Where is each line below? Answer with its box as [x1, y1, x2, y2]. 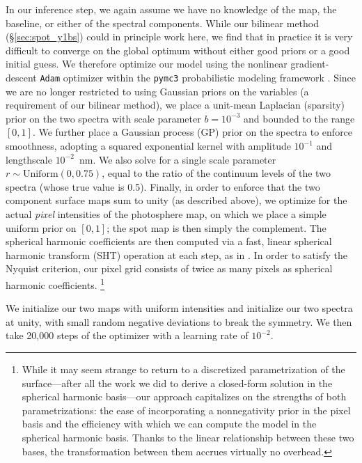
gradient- [290, 56, 329, 71]
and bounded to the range [244, 111, 355, 125]
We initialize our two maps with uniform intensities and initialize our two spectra [6, 301, 353, 315]
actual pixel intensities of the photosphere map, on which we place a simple [6, 206, 326, 221]
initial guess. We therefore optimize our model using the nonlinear [6, 56, 288, 71]
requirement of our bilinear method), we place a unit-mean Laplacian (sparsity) [6, 97, 345, 112]
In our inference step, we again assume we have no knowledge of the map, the [6, 2, 337, 16]
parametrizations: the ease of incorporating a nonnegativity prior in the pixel [22, 402, 351, 417]
